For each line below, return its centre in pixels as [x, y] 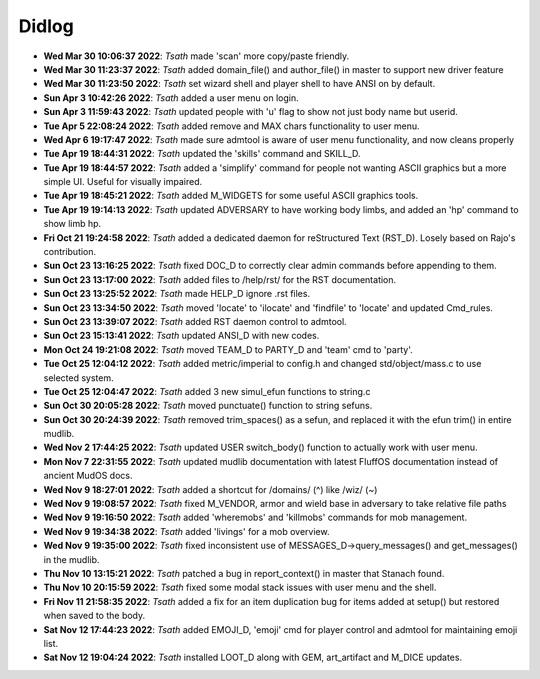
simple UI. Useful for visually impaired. [123, 182]
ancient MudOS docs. [88, 476]
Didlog [46, 26]
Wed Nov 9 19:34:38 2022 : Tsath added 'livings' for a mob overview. [186, 531]
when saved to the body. [94, 616]
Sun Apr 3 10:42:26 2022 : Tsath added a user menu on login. [171, 97]
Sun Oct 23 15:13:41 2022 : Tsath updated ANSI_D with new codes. [181, 336]
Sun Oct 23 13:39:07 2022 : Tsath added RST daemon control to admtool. [195, 321]
